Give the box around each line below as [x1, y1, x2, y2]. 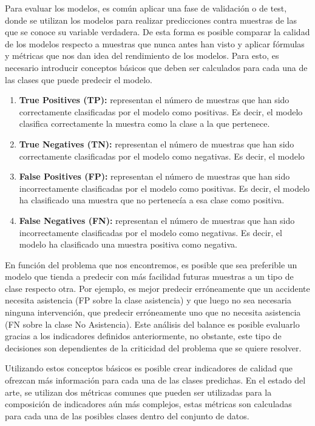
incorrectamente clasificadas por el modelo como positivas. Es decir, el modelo [19, 181, 310, 194]
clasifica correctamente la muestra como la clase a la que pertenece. [19, 117, 270, 130]
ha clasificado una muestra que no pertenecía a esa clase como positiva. [19, 194, 285, 206]
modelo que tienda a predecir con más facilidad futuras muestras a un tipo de [5, 270, 294, 283]
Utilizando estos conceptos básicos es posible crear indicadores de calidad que [5, 362, 293, 374]
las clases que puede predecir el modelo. [5, 73, 152, 86]
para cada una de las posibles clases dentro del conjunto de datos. [5, 409, 249, 422]
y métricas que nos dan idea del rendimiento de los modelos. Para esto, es [5, 49, 279, 62]
